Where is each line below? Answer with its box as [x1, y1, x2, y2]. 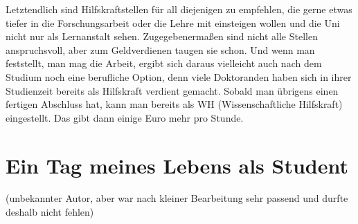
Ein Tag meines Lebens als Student [6, 151, 348, 179]
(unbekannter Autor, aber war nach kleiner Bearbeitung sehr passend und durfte [6, 191, 348, 205]
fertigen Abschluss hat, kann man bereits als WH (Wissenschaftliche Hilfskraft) [6, 97, 343, 111]
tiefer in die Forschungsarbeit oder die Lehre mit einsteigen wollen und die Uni [6, 15, 340, 30]
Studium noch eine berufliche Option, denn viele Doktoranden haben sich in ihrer [6, 69, 352, 84]
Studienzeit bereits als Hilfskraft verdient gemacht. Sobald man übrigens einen [6, 83, 339, 97]
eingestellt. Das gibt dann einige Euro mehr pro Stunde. [6, 110, 244, 124]
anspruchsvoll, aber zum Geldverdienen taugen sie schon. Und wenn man [6, 42, 315, 57]
